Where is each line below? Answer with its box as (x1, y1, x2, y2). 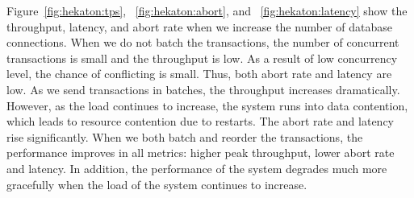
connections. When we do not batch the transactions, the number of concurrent (6, 34, 399, 51)
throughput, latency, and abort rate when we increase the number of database (6, 18, 392, 35)
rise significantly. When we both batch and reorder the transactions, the (6, 128, 363, 145)
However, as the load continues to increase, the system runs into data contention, (6, 97, 408, 113)
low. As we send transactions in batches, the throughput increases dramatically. (6, 80, 400, 97)
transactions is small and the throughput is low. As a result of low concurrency (6, 49, 398, 66)
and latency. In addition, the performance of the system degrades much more (6, 159, 387, 176)
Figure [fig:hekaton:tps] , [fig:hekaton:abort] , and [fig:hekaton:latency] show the (6, 2, 408, 19)
